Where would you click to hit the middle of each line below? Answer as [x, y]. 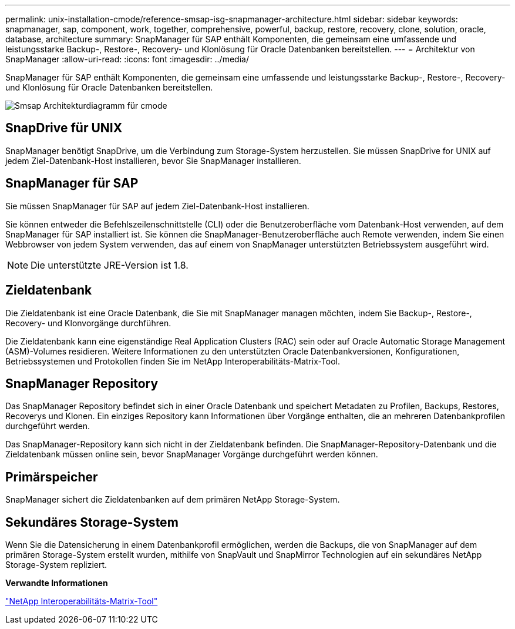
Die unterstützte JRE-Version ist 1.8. [110, 265]
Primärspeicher [52, 477]
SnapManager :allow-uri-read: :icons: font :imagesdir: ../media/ [127, 59]
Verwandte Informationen [57, 583]
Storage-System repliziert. [56, 565]
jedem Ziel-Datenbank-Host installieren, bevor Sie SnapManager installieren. [153, 160]
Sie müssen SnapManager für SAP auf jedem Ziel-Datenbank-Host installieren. [157, 206]
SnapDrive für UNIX [64, 128]
